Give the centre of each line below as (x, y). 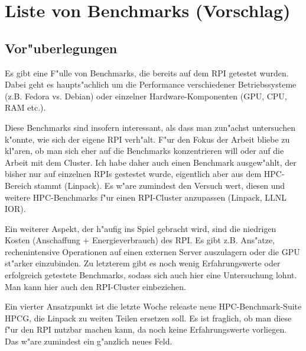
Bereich (18, 185)
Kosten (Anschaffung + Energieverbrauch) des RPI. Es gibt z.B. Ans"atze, (140, 240)
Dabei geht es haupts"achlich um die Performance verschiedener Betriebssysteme (151, 84)
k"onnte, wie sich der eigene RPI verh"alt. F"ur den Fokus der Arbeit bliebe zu (147, 139)
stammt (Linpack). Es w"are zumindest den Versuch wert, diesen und (159, 185)
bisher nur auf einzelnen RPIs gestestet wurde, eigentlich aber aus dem (133, 174)
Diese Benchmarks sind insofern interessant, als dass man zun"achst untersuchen (150, 127)
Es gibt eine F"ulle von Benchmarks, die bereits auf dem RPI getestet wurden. (147, 73)
